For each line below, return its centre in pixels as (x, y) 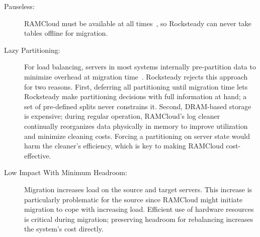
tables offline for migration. (66, 33)
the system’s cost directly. (64, 229)
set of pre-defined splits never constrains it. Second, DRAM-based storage (138, 106)
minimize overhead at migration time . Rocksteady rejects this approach (136, 76)
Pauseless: (19, 6)
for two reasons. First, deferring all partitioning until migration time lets (136, 86)
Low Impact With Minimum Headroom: (66, 172)
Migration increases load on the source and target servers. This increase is (138, 189)
